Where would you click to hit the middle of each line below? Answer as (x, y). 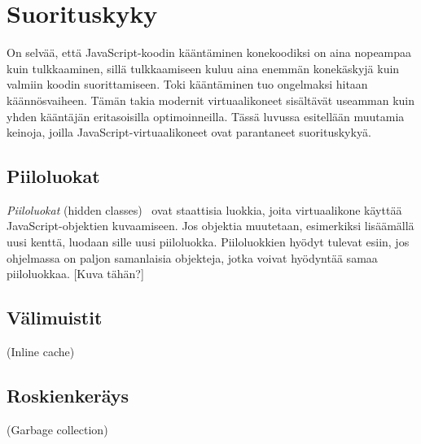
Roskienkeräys (68, 396)
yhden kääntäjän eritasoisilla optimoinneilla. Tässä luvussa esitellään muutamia (206, 116)
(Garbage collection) (57, 429)
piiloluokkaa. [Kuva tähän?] (75, 274)
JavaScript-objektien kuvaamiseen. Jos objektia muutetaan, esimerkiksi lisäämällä (210, 226)
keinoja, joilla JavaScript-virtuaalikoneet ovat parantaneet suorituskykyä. (189, 132)
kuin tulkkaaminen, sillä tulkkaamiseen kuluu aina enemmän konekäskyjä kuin (203, 68)
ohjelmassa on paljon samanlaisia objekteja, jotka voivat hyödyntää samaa (192, 257)
